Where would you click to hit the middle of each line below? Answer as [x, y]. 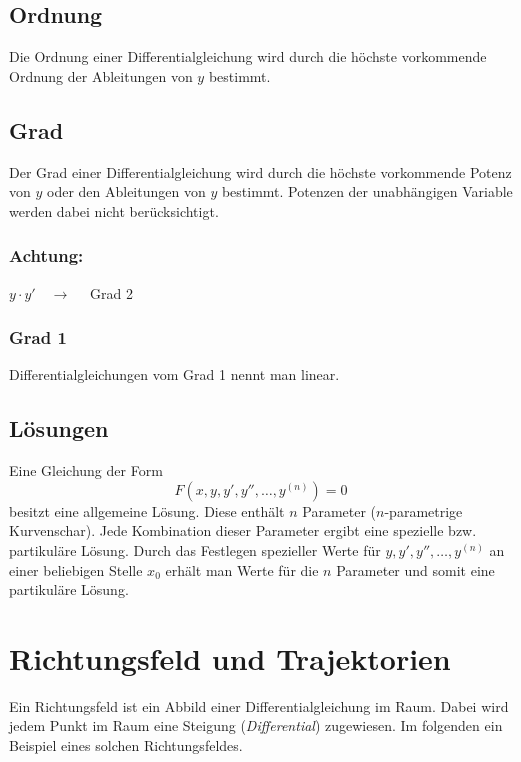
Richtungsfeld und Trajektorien [230, 657]
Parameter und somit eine [415, 569]
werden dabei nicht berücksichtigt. [114, 210]
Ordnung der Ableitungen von [101, 75]
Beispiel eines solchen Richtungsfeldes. [126, 745]
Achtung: [46, 255]
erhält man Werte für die [242, 569]
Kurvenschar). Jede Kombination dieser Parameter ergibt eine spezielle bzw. [243, 530]
